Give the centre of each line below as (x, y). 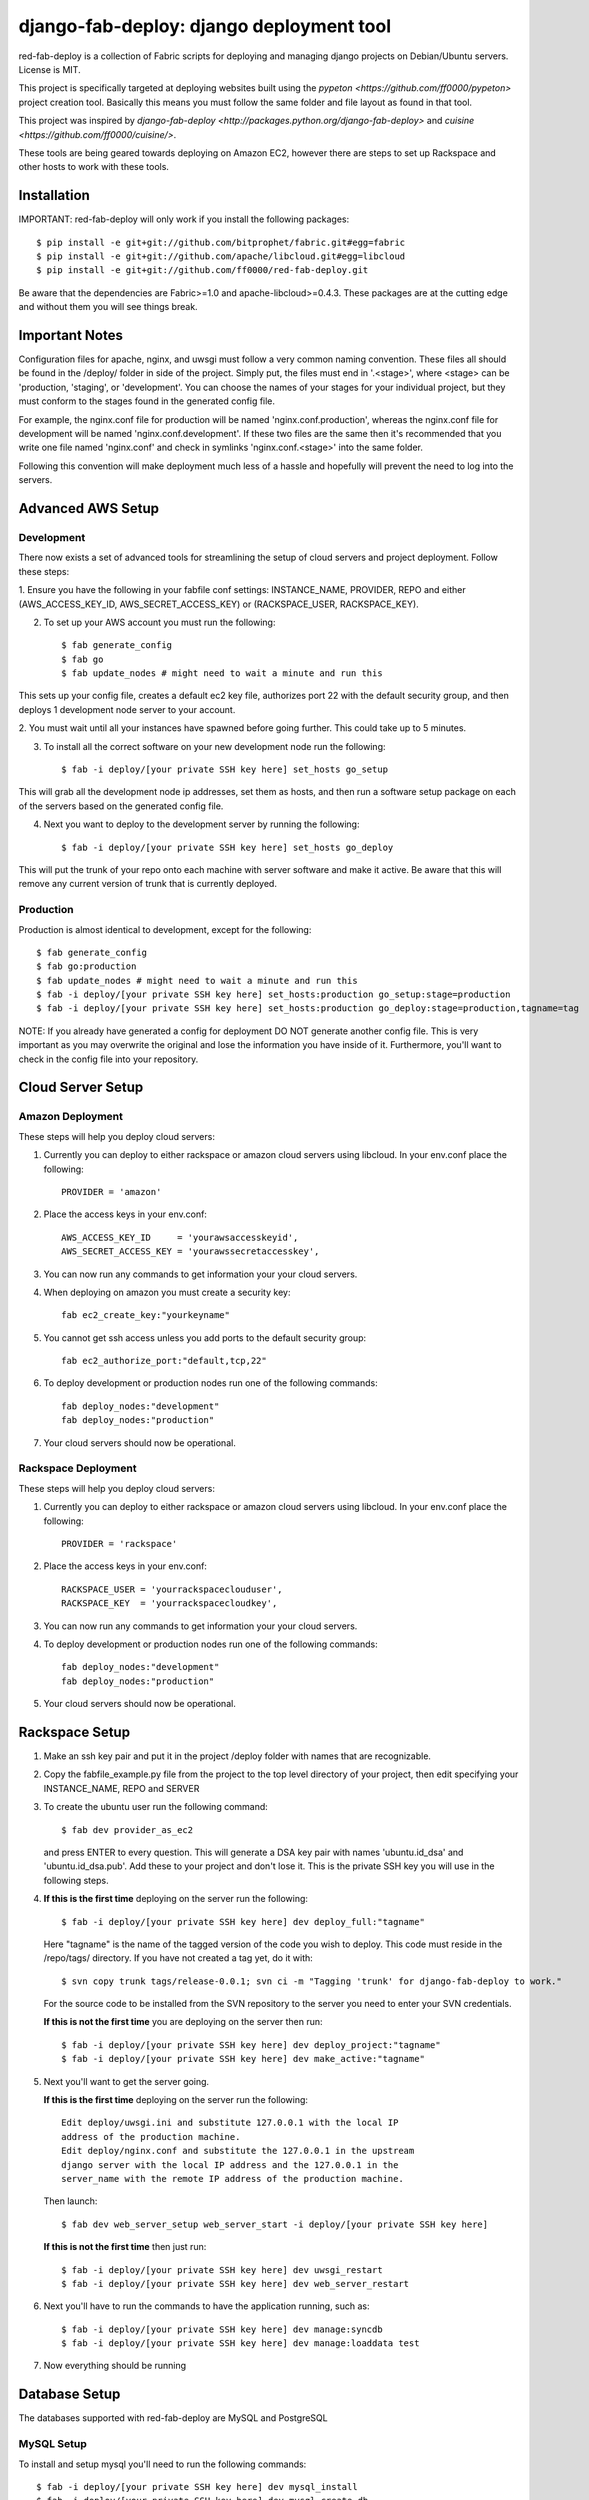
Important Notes (71, 335)
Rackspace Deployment (77, 1468)
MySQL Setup (52, 2444)
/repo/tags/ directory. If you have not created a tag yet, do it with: (178, 1958)
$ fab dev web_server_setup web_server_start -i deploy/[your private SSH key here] (275, 2224)
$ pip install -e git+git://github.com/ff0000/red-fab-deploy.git (202, 270)
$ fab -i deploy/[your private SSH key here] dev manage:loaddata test (240, 2343)
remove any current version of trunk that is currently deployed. (147, 884)
